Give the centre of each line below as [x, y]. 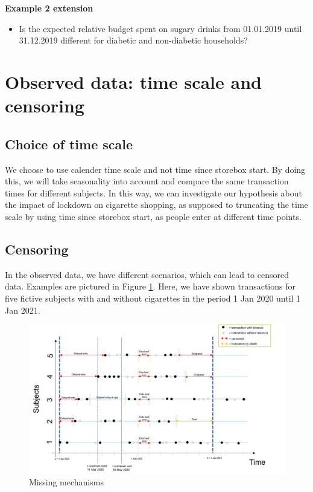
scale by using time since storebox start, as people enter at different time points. [153, 216]
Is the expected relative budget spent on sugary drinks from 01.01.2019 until [160, 28]
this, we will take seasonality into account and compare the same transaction [147, 181]
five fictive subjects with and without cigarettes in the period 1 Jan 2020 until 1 [153, 298]
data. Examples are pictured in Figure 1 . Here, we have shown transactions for [150, 286]
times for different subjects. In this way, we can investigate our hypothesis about [153, 193]
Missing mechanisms [66, 481]
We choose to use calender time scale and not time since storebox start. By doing [155, 169]
